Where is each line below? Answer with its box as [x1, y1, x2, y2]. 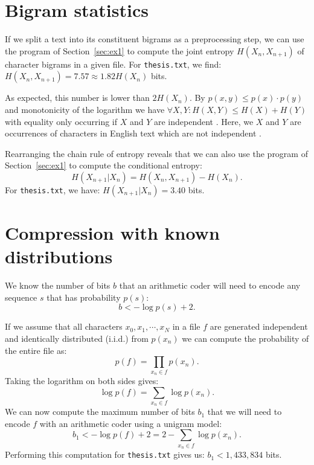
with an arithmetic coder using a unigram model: [39, 417, 222, 429]
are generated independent [210, 320, 308, 333]
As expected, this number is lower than [5, 91, 150, 104]
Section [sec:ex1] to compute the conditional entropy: [5, 159, 202, 172]
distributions [5, 244, 113, 269]
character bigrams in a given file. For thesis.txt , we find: [5, 57, 222, 70]
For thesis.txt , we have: [5, 183, 100, 196]
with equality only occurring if [5, 115, 118, 127]
